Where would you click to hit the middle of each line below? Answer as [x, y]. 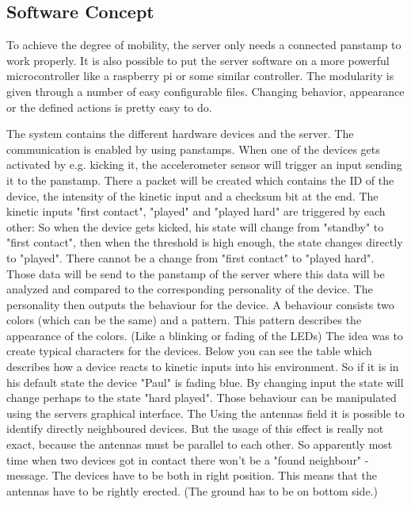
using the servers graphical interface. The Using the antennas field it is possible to [205, 413]
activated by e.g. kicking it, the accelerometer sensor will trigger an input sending [204, 165]
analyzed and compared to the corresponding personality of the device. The [190, 289]
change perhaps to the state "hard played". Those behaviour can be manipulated [202, 398]
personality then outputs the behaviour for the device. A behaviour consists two [200, 304]
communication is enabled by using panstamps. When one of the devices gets [193, 149]
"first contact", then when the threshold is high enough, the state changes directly [205, 242]
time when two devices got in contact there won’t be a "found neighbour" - [188, 459]
